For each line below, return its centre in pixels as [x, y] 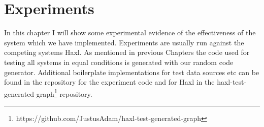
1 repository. [73, 93]
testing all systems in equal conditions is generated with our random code [119, 62]
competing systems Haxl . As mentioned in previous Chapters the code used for [127, 52]
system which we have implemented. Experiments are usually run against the [124, 42]
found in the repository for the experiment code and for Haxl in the [109, 82]
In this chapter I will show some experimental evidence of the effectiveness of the [130, 33]
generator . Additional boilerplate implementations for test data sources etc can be [132, 72]
